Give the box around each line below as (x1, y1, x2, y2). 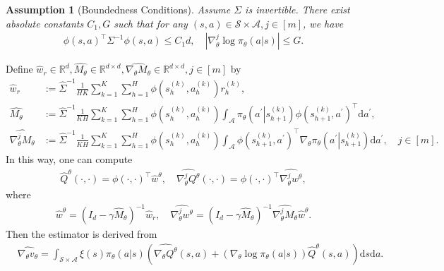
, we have (303, 16, 344, 30)
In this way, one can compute (6, 151, 133, 166)
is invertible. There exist (245, 2, 350, 16)
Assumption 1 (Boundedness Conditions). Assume (6, 2, 231, 16)
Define (6, 61, 33, 76)
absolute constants (6, 16, 84, 30)
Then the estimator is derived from (6, 227, 157, 241)
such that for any (114, 16, 188, 30)
